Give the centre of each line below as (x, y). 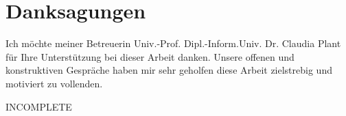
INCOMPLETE (39, 106)
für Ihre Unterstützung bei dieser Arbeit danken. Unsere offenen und (150, 56)
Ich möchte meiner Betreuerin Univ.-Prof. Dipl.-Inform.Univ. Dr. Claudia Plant (173, 43)
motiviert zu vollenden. (54, 83)
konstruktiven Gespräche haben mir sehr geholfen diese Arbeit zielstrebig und (169, 70)
